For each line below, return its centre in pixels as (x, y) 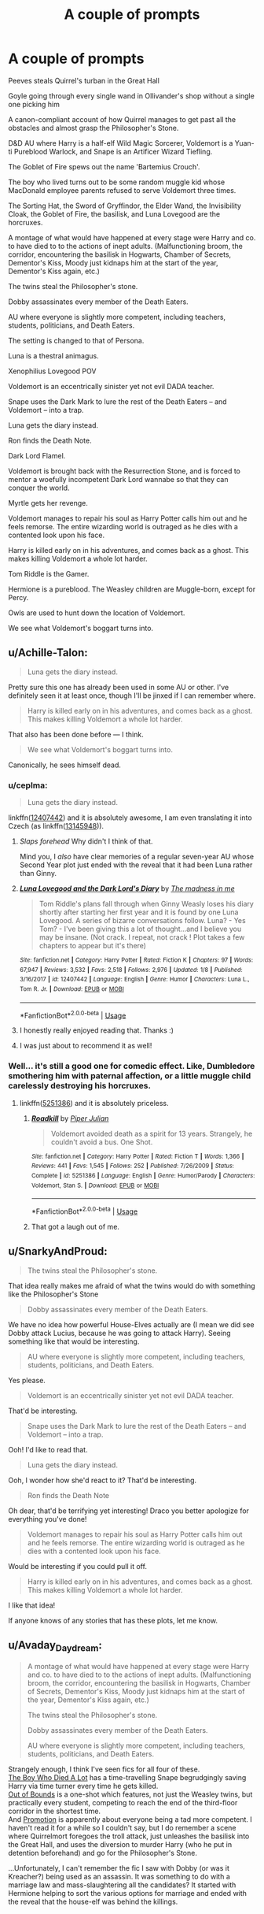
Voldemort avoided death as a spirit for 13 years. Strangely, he (152, 1133)
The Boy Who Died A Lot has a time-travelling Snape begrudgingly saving (127, 1777)
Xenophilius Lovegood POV (52, 371)
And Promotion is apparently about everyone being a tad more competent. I (130, 1819)
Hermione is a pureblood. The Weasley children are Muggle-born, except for (132, 589)
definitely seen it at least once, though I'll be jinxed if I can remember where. (132, 695)
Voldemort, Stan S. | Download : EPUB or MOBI (95, 1185)
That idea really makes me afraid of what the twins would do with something (132, 1285)
